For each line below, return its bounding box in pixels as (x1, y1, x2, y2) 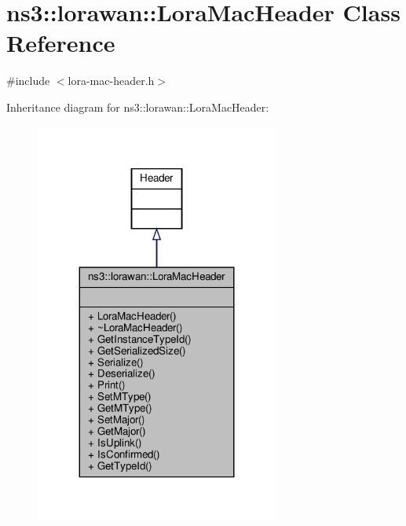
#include (6, 72, 50, 89)
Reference (6, 27, 115, 59)
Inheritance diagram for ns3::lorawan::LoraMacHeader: (6, 98, 269, 115)
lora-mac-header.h (68, 72, 155, 89)
